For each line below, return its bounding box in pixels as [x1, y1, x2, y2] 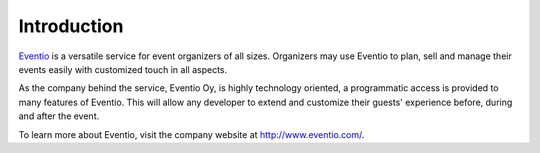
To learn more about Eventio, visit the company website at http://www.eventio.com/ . [18, 128, 365, 140]
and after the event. [18, 110, 100, 122]
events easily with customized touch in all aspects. [18, 63, 228, 75]
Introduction [18, 15, 124, 37]
